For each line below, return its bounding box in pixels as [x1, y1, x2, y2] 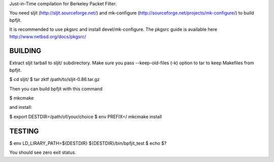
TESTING [9, 127, 39, 135]
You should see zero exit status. [9, 149, 76, 155]
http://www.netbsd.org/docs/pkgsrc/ [9, 33, 86, 39]
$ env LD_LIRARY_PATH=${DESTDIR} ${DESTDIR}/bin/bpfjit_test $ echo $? [9, 140, 167, 146]
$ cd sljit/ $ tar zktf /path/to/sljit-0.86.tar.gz [9, 76, 100, 83]
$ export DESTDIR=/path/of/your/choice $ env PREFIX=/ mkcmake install [9, 113, 162, 119]
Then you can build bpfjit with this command [9, 86, 102, 92]
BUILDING [9, 47, 42, 55]
